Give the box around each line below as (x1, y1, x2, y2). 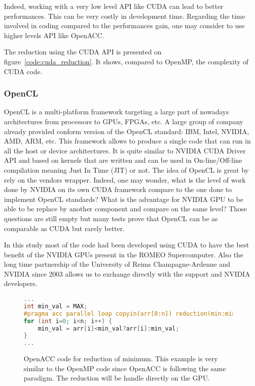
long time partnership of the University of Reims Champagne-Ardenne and (4, 259, 230, 269)
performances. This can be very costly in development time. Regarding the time (4, 10, 245, 21)
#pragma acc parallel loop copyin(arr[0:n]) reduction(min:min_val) (24, 310, 254, 317)
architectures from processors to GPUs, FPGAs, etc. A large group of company (4, 116, 244, 126)
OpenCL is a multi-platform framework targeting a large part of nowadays (4, 106, 229, 117)
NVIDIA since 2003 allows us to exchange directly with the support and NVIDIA (4, 268, 250, 279)
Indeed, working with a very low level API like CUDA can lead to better (4, 1, 223, 11)
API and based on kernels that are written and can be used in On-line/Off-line (4, 155, 242, 165)
